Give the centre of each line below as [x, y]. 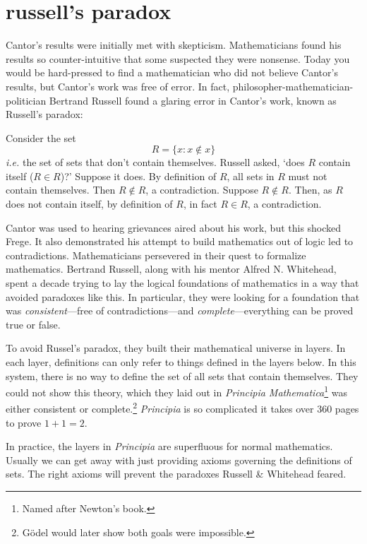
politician [26, 100]
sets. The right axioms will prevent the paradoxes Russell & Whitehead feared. [176, 474]
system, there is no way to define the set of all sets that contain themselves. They [182, 376]
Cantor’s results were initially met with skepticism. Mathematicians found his [174, 45]
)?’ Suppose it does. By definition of [138, 176]
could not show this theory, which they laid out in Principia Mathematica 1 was [177, 391]
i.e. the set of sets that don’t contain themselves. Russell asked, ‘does [155, 162]
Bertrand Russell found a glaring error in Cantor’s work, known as [193, 100]
